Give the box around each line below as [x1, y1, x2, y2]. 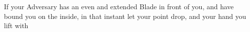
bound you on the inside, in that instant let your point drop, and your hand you [4, 11, 246, 21]
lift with [4, 20, 29, 31]
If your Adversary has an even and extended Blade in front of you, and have [4, 1, 234, 11]
